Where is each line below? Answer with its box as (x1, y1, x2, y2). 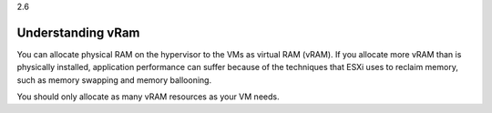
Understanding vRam (16, 25, 140, 40)
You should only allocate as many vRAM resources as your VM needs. (16, 91, 280, 102)
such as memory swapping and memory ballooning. (16, 74, 212, 86)
